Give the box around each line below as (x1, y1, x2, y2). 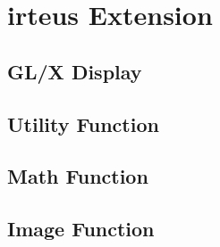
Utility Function (7, 110, 159, 137)
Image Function (7, 215, 155, 243)
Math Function (7, 162, 148, 190)
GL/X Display (7, 57, 142, 85)
